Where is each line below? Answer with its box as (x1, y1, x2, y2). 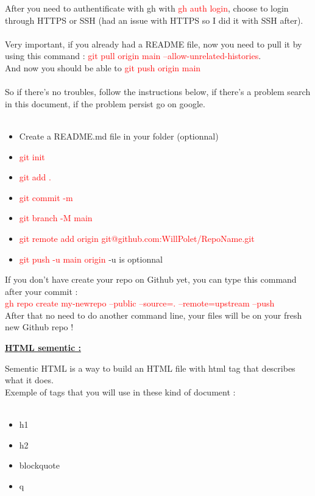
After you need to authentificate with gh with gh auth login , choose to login (5, 2, 289, 14)
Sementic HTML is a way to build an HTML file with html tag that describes (5, 361, 296, 374)
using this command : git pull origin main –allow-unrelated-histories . (5, 49, 261, 62)
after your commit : (5, 285, 78, 297)
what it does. (5, 374, 54, 386)
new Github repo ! (5, 321, 74, 333)
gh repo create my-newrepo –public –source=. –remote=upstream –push (5, 297, 275, 310)
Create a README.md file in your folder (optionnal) (19, 129, 219, 142)
